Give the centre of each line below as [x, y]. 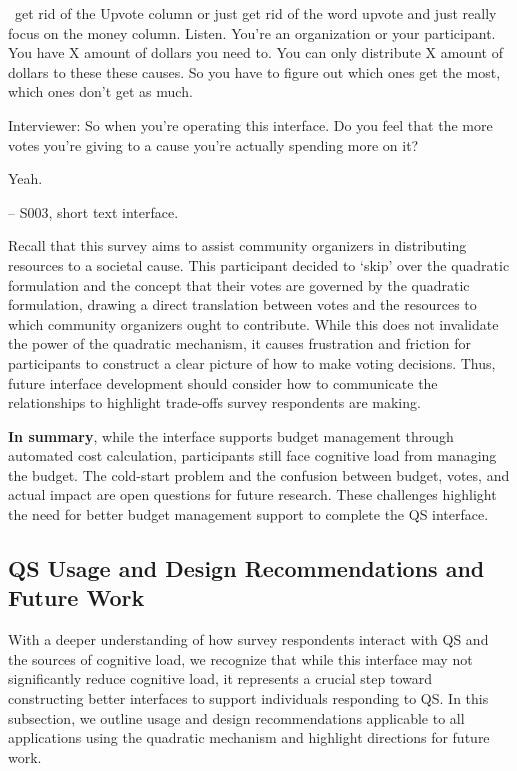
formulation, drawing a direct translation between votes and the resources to [242, 304]
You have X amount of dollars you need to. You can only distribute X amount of [255, 52]
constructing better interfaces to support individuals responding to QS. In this [248, 698]
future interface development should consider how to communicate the [223, 382]
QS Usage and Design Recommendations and [246, 568]
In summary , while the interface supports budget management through [231, 435]
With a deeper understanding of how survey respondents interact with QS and [248, 639]
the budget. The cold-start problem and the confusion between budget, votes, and [259, 474]
